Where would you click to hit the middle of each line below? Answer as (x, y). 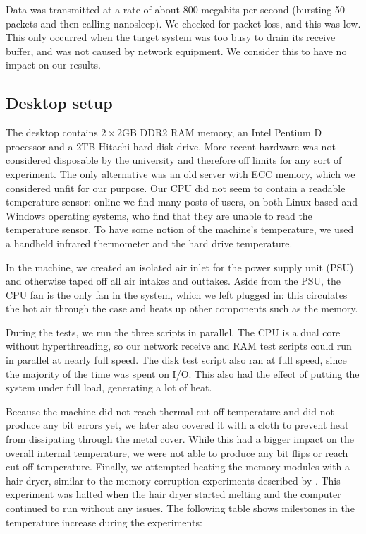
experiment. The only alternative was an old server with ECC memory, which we (181, 173)
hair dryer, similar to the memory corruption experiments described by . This (173, 480)
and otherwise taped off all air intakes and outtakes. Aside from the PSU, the (173, 281)
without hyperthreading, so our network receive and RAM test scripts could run (179, 346)
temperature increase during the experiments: (104, 522)
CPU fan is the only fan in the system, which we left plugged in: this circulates (177, 294)
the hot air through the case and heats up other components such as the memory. (182, 308)
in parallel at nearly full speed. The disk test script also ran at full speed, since (176, 360)
